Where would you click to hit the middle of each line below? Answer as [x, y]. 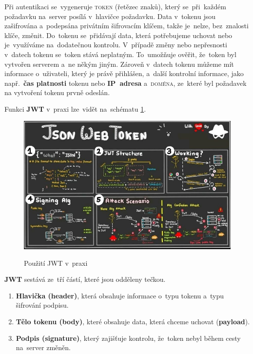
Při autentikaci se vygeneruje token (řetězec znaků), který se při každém [115, 6]
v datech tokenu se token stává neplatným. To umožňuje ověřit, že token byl [120, 54]
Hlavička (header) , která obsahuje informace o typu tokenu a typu [120, 295]
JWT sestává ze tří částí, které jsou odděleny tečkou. [85, 279]
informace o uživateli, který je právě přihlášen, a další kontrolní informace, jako [124, 73]
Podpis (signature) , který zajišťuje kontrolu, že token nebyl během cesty [128, 338]
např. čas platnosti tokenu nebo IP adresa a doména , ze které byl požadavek [126, 83]
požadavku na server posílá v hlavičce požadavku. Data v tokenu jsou [110, 16]
